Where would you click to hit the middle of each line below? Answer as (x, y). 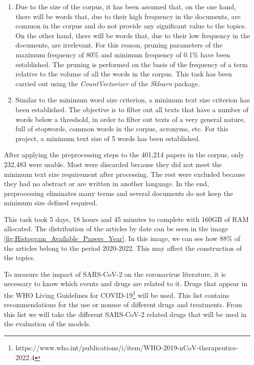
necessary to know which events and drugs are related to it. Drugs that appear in (126, 283)
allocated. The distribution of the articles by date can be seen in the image (116, 229)
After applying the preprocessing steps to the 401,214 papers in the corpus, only (124, 155)
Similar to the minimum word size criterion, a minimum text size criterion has (133, 100)
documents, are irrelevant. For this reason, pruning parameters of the (119, 45)
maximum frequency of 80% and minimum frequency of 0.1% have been (123, 54)
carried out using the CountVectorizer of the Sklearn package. (108, 83)
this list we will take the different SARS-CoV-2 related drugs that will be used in (125, 314)
